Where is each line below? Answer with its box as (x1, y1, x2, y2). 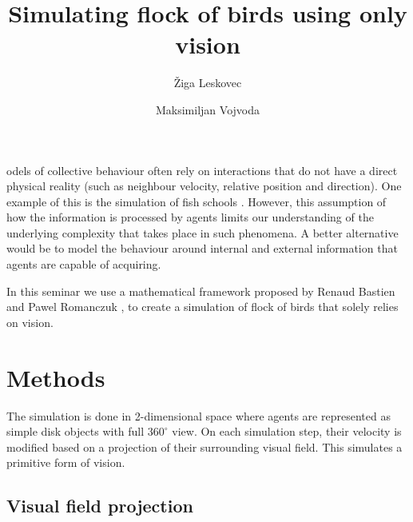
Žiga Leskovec (173, 74, 242, 91)
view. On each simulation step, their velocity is (172, 423, 402, 440)
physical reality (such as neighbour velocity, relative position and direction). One (6, 177, 402, 194)
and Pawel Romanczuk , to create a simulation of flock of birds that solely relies (6, 298, 399, 315)
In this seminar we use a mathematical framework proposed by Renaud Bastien (6, 282, 395, 299)
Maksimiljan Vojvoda (155, 101, 260, 118)
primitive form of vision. (6, 454, 125, 471)
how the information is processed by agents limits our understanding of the (6, 209, 374, 225)
